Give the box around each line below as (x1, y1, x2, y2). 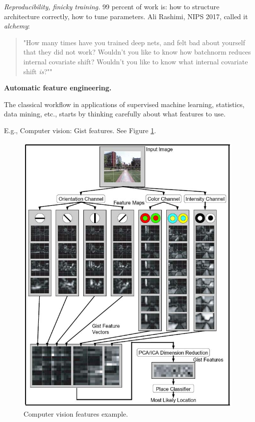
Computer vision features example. (24, 409, 128, 419)
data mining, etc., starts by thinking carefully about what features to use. (4, 109, 226, 119)
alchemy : (4, 21, 30, 31)
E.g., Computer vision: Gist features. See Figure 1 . (4, 125, 156, 135)
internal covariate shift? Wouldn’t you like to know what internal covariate (23, 56, 248, 66)
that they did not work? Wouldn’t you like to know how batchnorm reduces (23, 47, 251, 57)
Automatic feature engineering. (4, 83, 112, 93)
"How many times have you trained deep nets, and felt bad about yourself (23, 37, 245, 47)
